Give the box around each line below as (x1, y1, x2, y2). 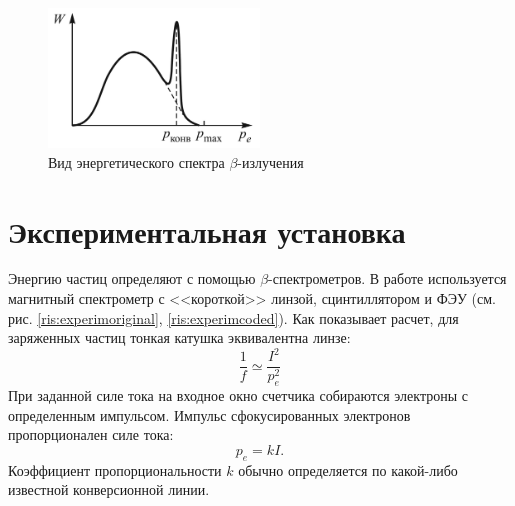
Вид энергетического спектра (48, 151, 225, 172)
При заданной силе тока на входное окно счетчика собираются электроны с (8, 385, 468, 406)
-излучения (237, 151, 304, 172)
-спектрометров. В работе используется (268, 268, 507, 289)
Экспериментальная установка (8, 210, 406, 251)
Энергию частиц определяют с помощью (8, 268, 256, 289)
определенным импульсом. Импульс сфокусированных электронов (8, 404, 411, 425)
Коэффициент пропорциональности (8, 459, 222, 480)
